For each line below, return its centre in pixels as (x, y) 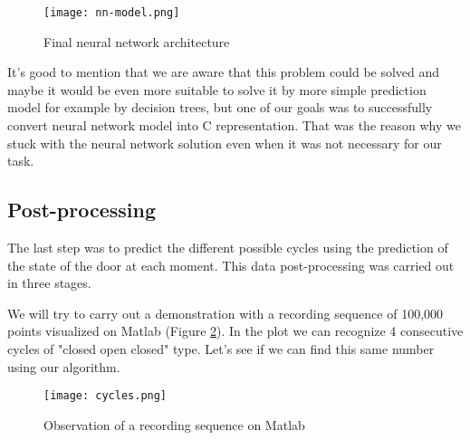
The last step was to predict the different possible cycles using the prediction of (228, 248)
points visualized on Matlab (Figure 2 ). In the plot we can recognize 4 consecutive (235, 331)
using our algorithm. (64, 366)
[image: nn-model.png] (112, 13)
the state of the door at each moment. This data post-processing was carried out (231, 265)
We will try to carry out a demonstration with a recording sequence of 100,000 (225, 313)
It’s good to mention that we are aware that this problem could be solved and (224, 72)
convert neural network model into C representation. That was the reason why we (234, 125)
